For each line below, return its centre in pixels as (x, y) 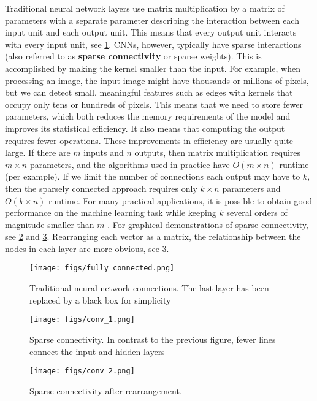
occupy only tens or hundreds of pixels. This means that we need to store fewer (154, 104)
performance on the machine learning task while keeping (111, 212)
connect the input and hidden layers (97, 351)
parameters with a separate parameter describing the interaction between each (152, 20)
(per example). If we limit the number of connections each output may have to (153, 176)
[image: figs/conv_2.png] (82, 371)
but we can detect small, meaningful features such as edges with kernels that (149, 92)
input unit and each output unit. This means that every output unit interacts (151, 32)
